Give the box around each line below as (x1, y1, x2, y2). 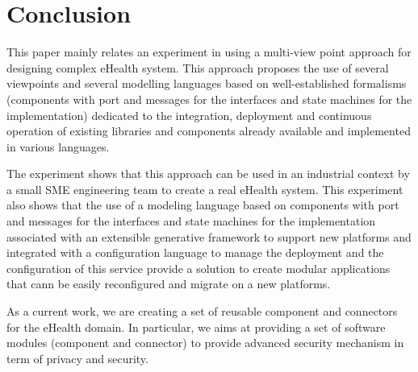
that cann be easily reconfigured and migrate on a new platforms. (6, 275, 331, 292)
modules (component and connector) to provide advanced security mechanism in (6, 334, 404, 351)
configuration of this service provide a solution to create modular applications (6, 259, 391, 276)
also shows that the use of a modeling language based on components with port (6, 196, 399, 213)
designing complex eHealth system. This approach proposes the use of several (6, 59, 389, 76)
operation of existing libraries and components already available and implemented (6, 122, 411, 139)
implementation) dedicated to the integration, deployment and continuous (6, 106, 372, 123)
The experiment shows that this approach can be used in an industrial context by (6, 165, 410, 182)
